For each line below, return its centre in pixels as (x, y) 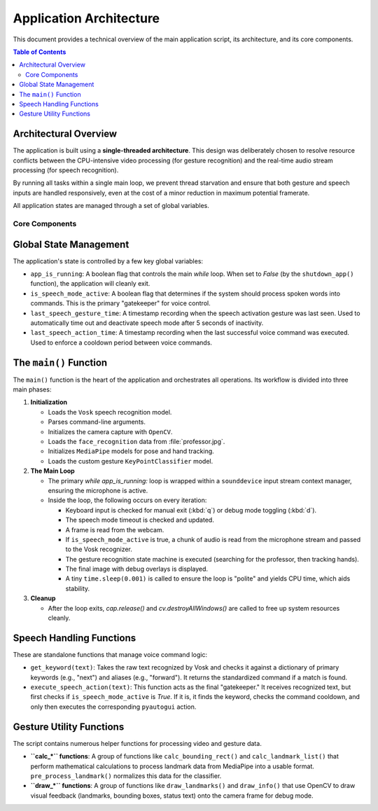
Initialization (49, 402)
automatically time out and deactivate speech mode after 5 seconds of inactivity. (147, 323)
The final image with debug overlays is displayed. (137, 569)
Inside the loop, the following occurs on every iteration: (127, 500)
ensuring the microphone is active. (98, 490)
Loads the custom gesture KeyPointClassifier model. (131, 461)
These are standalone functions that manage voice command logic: (110, 654)
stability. (78, 588)
